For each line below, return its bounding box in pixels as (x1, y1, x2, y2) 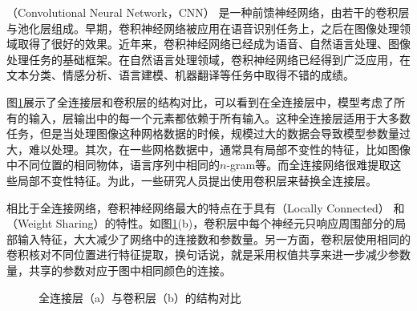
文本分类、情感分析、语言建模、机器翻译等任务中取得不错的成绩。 (6, 67, 354, 83)
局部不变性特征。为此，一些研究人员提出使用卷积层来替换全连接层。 (17, 172, 377, 188)
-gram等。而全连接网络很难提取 (226, 156, 391, 173)
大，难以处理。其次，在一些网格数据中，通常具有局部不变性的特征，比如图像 (6, 140, 411, 157)
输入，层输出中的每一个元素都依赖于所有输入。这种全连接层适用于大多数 (28, 109, 411, 126)
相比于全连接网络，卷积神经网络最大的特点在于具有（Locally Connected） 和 (6, 199, 405, 216)
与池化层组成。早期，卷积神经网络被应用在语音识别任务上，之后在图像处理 (6, 19, 399, 36)
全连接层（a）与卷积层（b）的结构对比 (38, 289, 241, 305)
